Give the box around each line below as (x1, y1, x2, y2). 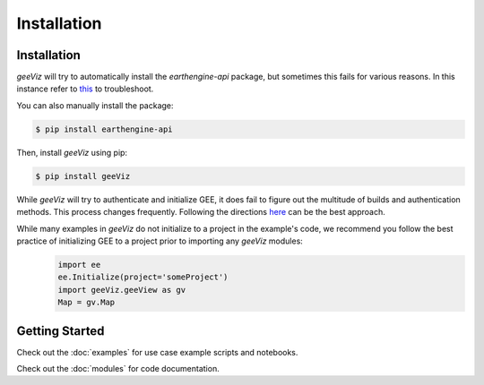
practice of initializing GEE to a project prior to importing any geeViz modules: (16, 235, 304, 246)
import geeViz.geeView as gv (57, 285, 186, 295)
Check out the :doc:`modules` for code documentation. (16, 364, 220, 373)
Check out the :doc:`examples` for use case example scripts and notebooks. (16, 346, 298, 357)
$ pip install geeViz (35, 171, 131, 181)
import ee (57, 260, 101, 269)
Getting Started (16, 323, 105, 338)
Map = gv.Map (57, 297, 116, 308)
